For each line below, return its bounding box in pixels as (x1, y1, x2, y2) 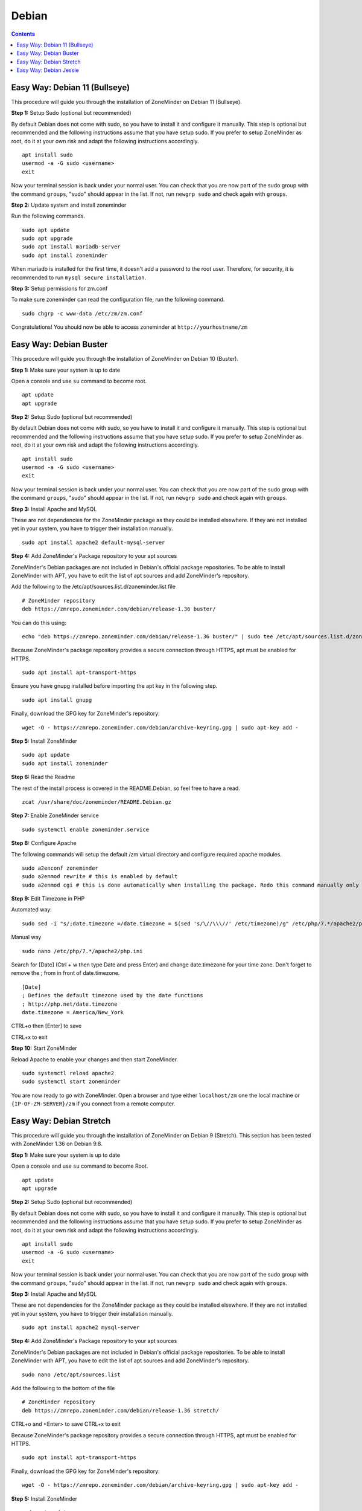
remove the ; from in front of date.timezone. (11, 969, 120, 977)
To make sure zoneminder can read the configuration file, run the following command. (11, 296, 225, 303)
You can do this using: (11, 619, 66, 626)
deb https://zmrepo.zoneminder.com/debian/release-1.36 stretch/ (22, 1407, 220, 1414)
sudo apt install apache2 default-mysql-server (22, 539, 165, 546)
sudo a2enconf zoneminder (22, 864, 99, 872)
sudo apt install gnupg (22, 696, 92, 704)
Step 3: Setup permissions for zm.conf (11, 285, 108, 293)
